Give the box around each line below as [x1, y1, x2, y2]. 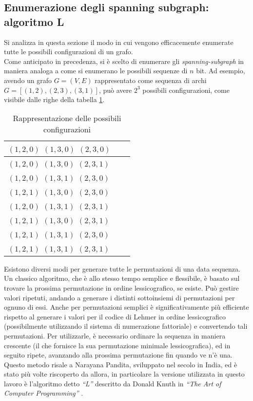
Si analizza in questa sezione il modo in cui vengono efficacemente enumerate [4, 37, 234, 47]
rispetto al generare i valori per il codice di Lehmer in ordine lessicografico [4, 311, 226, 321]
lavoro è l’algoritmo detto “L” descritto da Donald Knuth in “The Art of [4, 378, 221, 388]
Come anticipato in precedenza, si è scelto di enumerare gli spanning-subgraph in [4, 56, 244, 66]
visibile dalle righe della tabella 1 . [4, 94, 105, 105]
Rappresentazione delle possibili [13, 112, 121, 124]
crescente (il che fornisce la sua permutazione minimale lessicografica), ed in [4, 340, 231, 350]
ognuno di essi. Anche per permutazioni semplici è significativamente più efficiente [4, 302, 249, 312]
